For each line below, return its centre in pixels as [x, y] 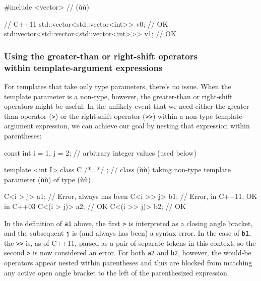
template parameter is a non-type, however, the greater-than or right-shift [118, 96]
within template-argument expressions [83, 67]
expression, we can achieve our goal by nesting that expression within [143, 126]
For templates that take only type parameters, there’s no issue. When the [118, 86]
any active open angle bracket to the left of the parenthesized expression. [117, 272]
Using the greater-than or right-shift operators [101, 56]
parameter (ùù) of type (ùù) [47, 179]
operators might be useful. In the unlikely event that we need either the [115, 106]
